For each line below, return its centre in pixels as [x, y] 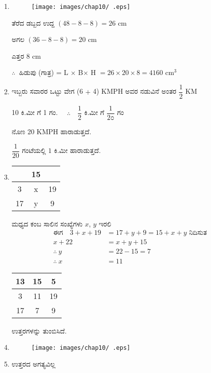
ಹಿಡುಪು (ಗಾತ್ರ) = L [44, 72]
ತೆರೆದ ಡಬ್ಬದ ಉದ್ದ [33, 22]
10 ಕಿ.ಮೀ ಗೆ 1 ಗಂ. [35, 112]
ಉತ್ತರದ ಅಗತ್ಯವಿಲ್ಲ [34, 363]
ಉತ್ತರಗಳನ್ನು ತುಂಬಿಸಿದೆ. [39, 330]
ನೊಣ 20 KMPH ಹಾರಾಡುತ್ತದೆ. [52, 131]
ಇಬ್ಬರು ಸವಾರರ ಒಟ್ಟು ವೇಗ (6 [47, 91]
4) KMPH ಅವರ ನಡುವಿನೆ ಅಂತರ [135, 91]
